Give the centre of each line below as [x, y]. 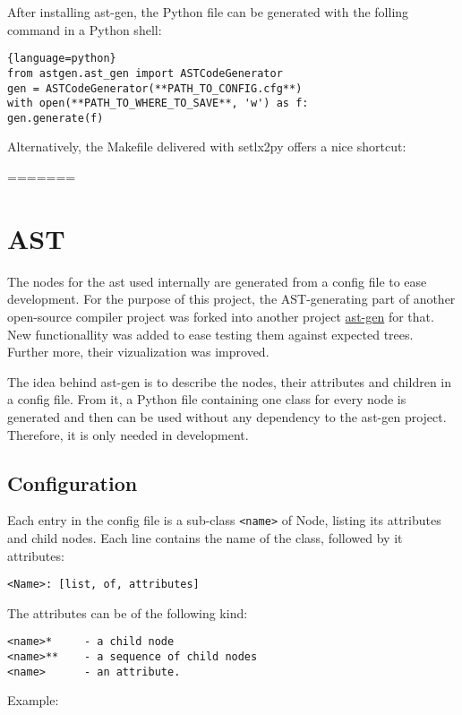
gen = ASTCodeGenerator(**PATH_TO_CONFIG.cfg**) [155, 88]
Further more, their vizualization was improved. [138, 352]
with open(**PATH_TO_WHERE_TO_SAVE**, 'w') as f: [158, 103]
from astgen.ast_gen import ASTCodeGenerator [145, 73]
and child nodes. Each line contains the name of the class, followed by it [205, 537]
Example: [33, 700]
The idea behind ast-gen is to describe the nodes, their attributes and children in [230, 381]
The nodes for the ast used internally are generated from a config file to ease [217, 281]
